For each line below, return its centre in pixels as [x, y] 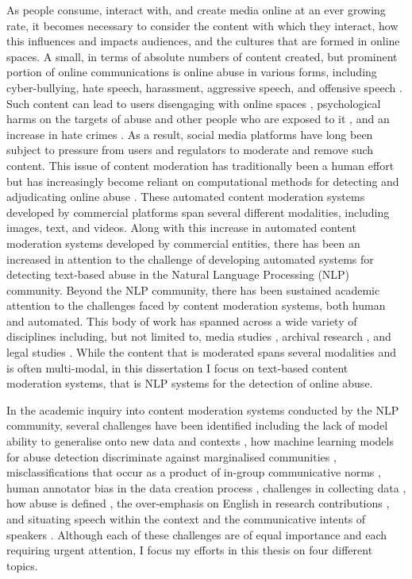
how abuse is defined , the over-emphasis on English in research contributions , [198, 503]
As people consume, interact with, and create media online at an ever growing [196, 10]
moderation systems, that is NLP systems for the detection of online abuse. [190, 383]
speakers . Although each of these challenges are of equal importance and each [197, 534]
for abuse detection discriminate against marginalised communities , [171, 456]
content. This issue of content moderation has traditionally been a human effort [200, 165]
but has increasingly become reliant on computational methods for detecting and [203, 181]
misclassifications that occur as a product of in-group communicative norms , [194, 472]
